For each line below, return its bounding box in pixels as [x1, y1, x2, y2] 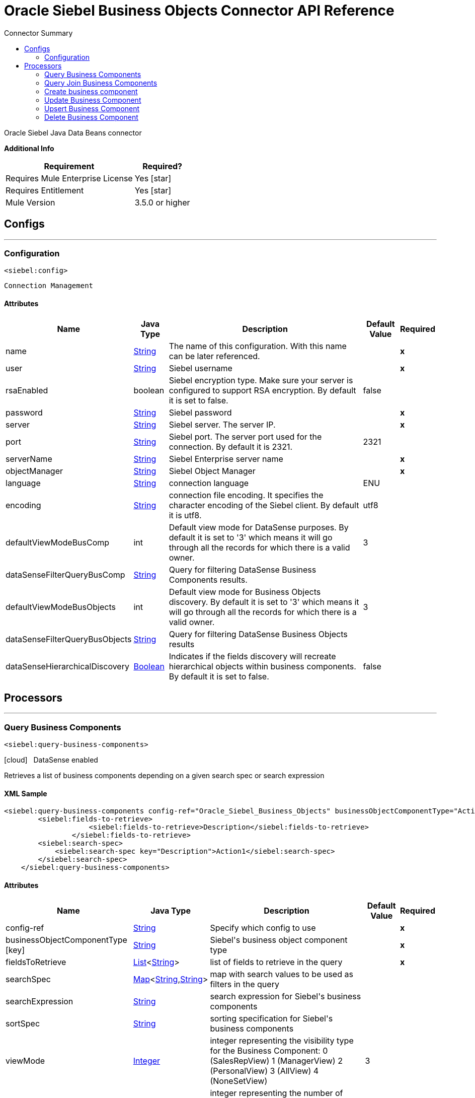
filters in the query [210, 979, 279, 989]
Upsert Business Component [44, 104, 140, 113]
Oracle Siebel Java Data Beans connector [4, 128, 142, 137]
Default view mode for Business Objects [169, 586, 321, 597]
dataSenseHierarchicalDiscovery [6, 661, 129, 671]
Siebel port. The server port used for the [169, 431, 322, 442]
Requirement [44, 161, 95, 171]
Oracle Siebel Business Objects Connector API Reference [4, 2, 394, 19]
